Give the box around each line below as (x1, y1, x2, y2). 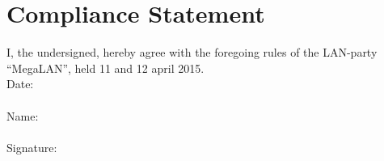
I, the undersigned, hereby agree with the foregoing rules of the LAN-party (6, 44, 378, 61)
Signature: (6, 138, 57, 155)
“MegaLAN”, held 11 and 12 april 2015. (6, 59, 205, 76)
